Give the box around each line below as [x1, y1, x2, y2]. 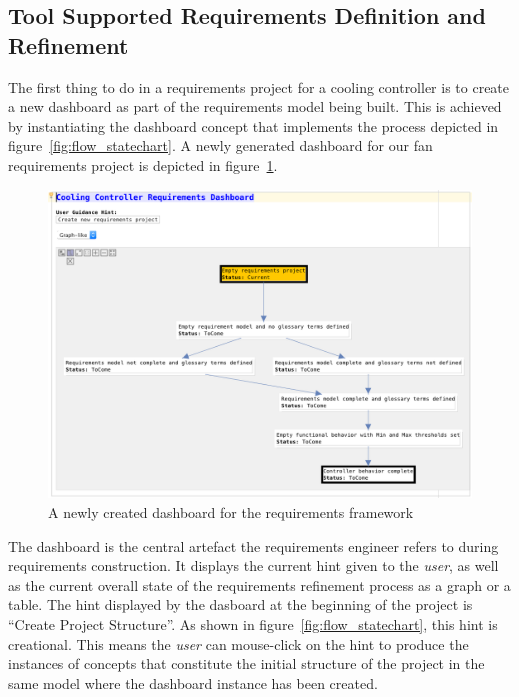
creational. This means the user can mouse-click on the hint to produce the [8, 633, 469, 654]
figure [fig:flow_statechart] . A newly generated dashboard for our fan [8, 135, 433, 156]
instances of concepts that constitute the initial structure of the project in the [8, 653, 485, 674]
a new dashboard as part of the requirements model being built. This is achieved [8, 96, 502, 117]
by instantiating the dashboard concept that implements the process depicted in [8, 115, 499, 136]
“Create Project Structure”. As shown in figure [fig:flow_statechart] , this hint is [8, 614, 498, 635]
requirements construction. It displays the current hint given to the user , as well [8, 555, 499, 576]
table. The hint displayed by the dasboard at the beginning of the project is [8, 594, 473, 615]
